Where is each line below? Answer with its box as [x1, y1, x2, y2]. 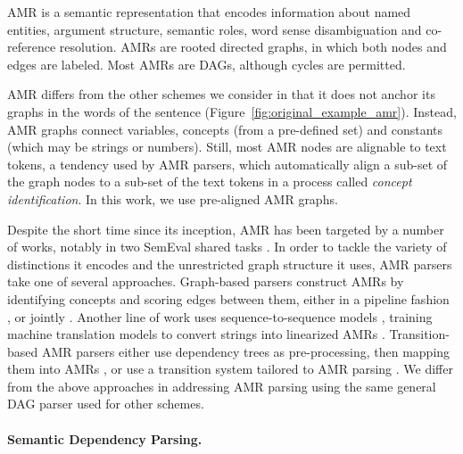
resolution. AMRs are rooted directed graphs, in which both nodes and [59, 37, 447, 56]
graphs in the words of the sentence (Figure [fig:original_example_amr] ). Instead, [7, 102, 457, 120]
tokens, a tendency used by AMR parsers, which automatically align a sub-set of [7, 154, 448, 173]
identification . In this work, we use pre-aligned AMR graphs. [7, 189, 338, 208]
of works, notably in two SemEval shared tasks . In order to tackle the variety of [7, 237, 447, 256]
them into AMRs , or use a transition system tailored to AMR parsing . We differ [7, 359, 453, 378]
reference [7, 37, 56, 56]
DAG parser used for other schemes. [7, 394, 204, 413]
